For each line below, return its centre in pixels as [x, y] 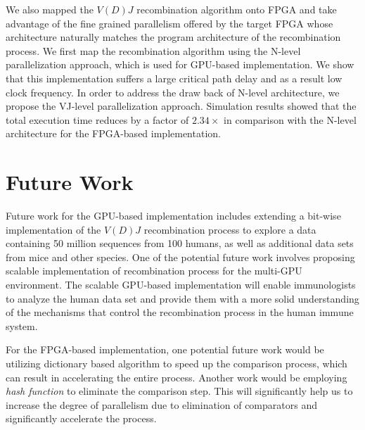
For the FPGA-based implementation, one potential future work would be [165, 349]
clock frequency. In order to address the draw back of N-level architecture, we [173, 92]
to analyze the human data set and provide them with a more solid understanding [182, 298]
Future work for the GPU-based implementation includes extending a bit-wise [173, 216]
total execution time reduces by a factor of [97, 119]
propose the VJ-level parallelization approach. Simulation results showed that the [181, 106]
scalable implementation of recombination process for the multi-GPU [154, 271]
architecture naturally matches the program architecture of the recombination [173, 37]
